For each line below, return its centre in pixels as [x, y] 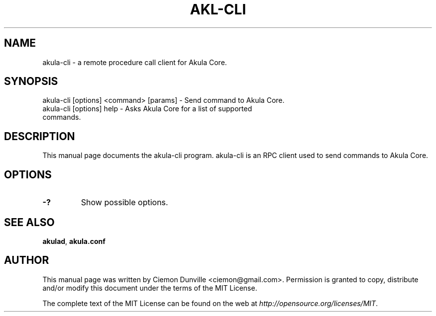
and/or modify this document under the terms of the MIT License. [150, 288]
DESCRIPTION [40, 136]
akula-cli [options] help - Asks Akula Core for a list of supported [147, 109]
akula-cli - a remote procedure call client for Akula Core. [135, 62]
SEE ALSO [29, 222]
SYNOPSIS [31, 81]
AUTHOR [27, 260]
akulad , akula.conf [74, 241]
